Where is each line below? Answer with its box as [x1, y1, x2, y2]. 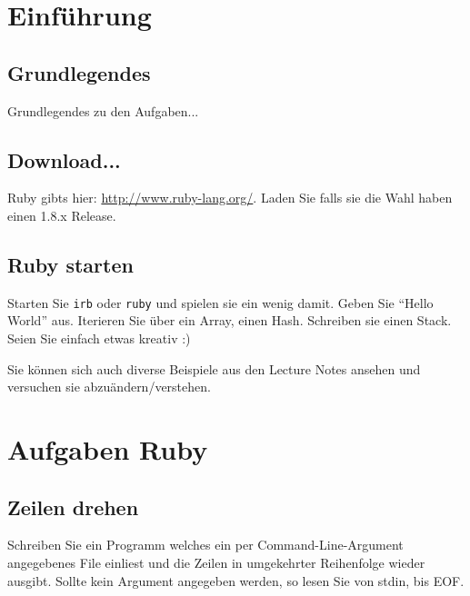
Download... [7, 145, 121, 174]
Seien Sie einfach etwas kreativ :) [7, 329, 191, 348]
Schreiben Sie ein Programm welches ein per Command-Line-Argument [7, 535, 404, 554]
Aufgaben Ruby [7, 430, 208, 467]
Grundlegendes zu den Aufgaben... [7, 101, 199, 120]
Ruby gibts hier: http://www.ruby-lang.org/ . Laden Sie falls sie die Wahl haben [7, 188, 453, 207]
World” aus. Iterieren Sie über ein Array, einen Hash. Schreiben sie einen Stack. [7, 311, 452, 330]
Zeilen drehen [7, 492, 139, 521]
